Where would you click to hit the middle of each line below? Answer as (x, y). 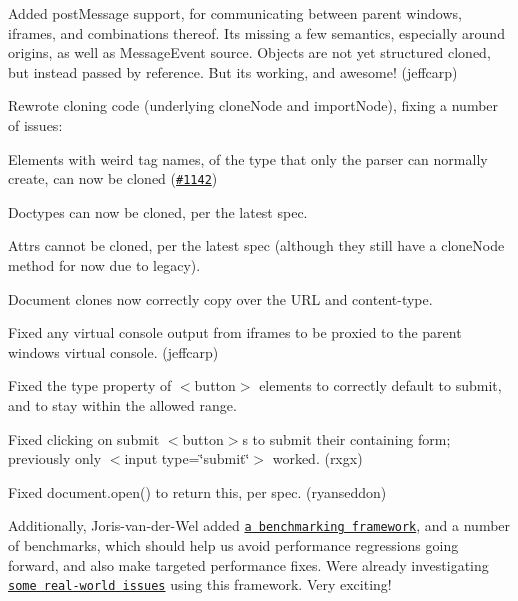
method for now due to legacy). (104, 265)
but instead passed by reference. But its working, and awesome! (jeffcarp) (233, 71)
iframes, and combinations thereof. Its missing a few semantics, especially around (256, 32)
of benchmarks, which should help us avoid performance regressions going (233, 545)
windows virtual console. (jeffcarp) (113, 351)
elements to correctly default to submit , (380, 385)
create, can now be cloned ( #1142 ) (113, 178)
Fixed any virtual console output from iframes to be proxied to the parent (235, 332)
